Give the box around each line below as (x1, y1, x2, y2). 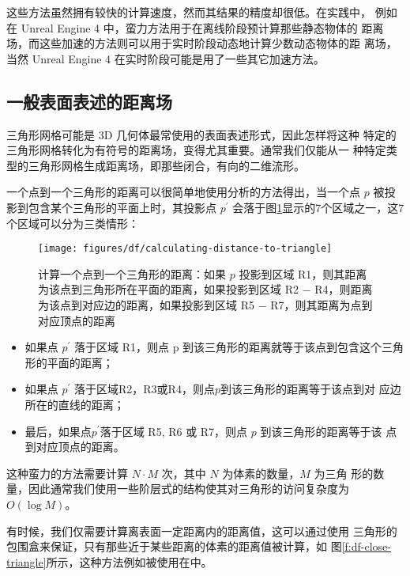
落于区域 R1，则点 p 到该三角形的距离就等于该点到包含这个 (74, 339, 382, 355)
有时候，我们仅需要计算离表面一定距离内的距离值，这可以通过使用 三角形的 (6, 522, 397, 539)
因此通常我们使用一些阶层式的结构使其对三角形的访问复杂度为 (28, 480, 349, 497)
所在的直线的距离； (24, 396, 125, 412)
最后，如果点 (24, 423, 92, 439)
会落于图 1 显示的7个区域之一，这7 (232, 199, 404, 215)
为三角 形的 (314, 464, 374, 481)
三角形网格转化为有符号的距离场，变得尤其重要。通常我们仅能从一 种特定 (6, 142, 386, 158)
